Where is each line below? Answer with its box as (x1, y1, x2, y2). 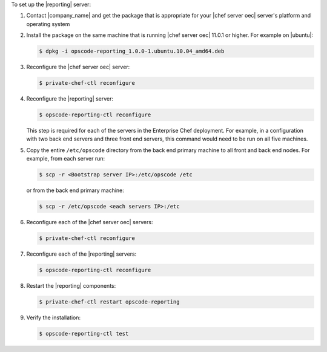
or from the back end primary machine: (26, 187, 124, 194)
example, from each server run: (26, 155, 105, 162)
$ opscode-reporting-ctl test (39, 330, 129, 337)
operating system (26, 20, 70, 27)
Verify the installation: (26, 314, 81, 321)
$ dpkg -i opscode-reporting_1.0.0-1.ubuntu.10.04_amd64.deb (39, 48, 225, 55)
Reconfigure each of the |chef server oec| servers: (26, 219, 153, 226)
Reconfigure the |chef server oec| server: (26, 64, 130, 71)
